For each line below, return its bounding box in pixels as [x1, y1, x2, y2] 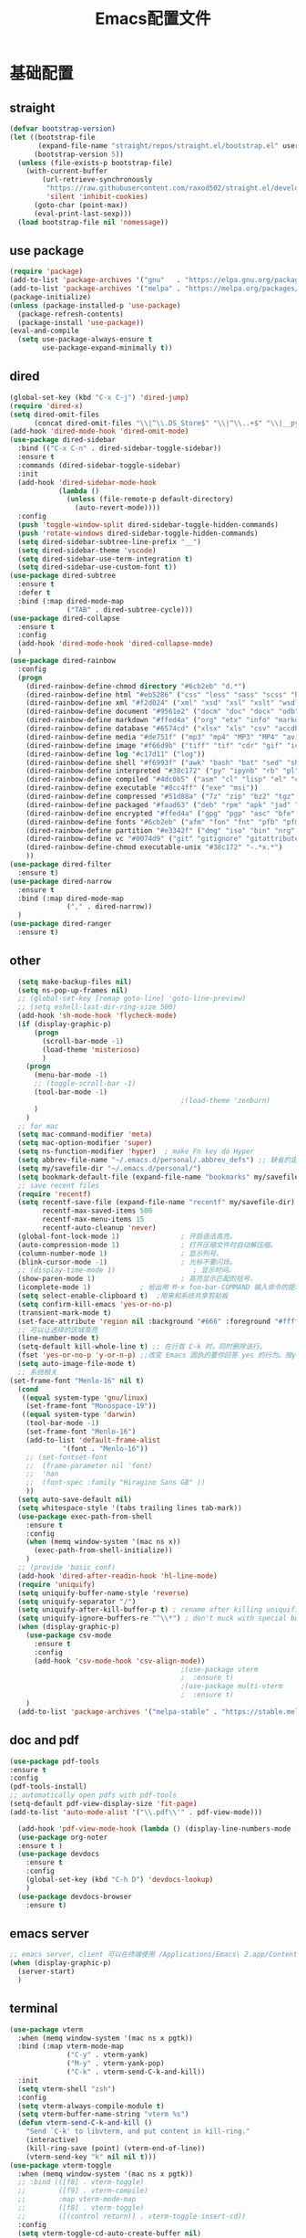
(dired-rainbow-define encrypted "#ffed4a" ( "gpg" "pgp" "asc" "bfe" [25, 809, 296, 818]
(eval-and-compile [9, 326, 79, 336]
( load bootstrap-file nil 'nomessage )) [17, 217, 169, 226]
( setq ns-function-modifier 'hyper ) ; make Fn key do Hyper [17, 1147, 255, 1156]
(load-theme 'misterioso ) [42, 1045, 141, 1055]
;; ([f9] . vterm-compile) [17, 2186, 148, 2196]
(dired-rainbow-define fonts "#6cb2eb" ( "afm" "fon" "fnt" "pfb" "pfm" [25, 817, 303, 826]
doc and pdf [9, 1732, 79, 1749]
